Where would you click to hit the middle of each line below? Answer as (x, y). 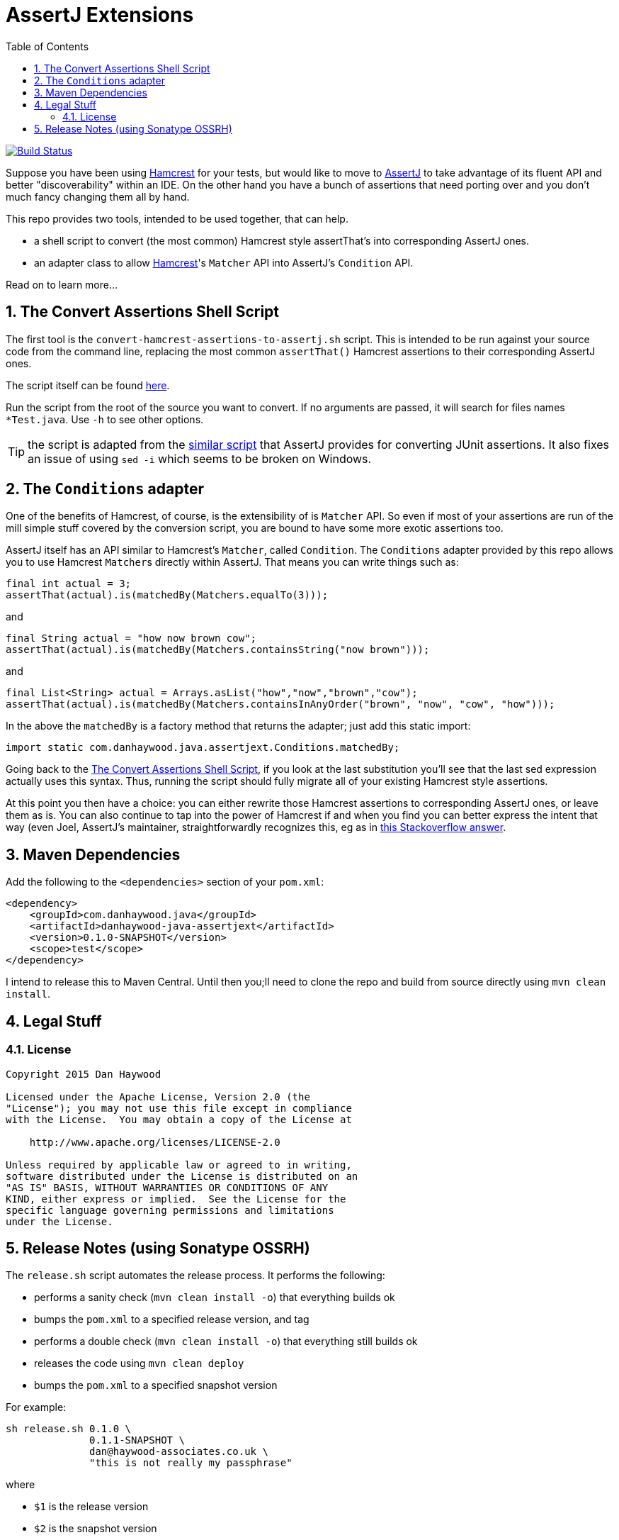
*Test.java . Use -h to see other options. (105, 419)
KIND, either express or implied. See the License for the (176, 1199)
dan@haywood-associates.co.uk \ (179, 1452)
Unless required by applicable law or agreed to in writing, (179, 1165)
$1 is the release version (91, 1507)
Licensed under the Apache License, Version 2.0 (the (158, 1097)
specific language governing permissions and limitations (170, 1210)
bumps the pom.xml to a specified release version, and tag (172, 1319)
